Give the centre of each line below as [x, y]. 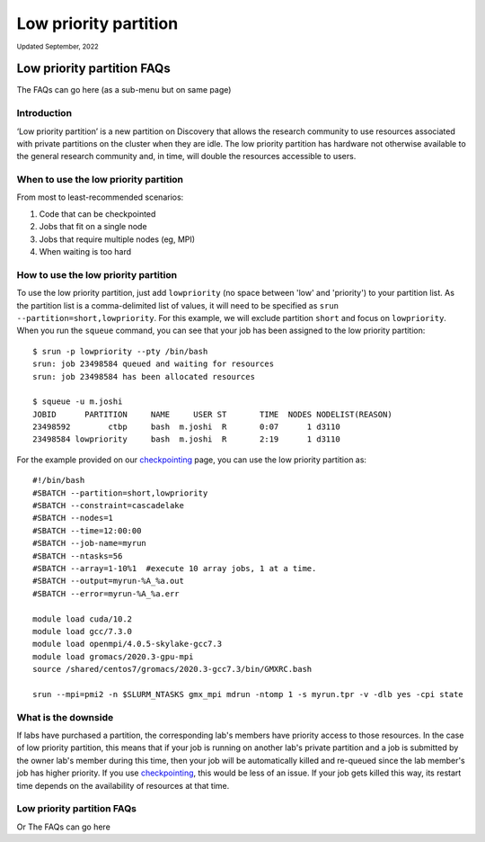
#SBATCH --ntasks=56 [78, 556]
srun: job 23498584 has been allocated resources [144, 376]
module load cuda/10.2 [83, 619]
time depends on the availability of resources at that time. [123, 785]
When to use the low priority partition [100, 180]
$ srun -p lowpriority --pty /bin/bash [120, 351]
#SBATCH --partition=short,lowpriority [120, 493]
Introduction [44, 113]
